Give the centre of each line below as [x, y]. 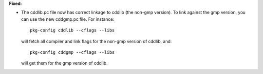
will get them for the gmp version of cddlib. [65, 63]
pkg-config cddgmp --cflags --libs [72, 52]
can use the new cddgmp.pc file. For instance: [68, 19]
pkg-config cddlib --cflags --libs [72, 30]
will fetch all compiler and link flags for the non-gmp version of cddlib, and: [96, 41]
